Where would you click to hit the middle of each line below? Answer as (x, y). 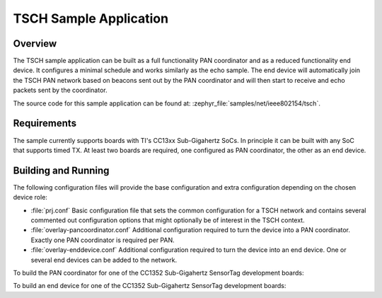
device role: (30, 197)
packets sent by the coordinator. (60, 90)
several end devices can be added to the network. (104, 260)
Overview (35, 44)
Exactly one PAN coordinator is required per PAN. (103, 240)
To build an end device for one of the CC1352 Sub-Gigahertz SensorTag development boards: (150, 286)
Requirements (45, 124)
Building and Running (61, 170)
